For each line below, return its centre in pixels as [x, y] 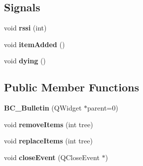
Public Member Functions [71, 87]
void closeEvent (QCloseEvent [52, 157]
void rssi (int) [25, 28]
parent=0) [103, 108]
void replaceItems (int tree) [48, 141]
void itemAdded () [35, 44]
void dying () [25, 61]
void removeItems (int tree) [49, 124]
